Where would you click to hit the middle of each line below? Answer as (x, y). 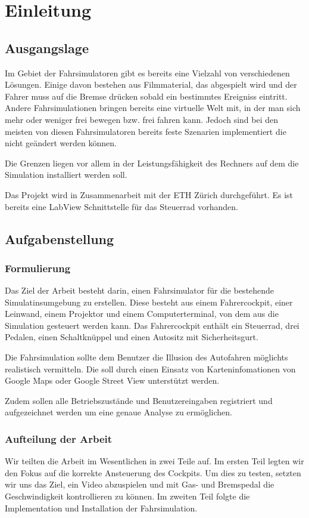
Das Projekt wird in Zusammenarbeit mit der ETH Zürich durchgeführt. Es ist (149, 194)
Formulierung (38, 268)
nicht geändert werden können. (61, 143)
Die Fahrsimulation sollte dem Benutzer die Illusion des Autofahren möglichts (146, 357)
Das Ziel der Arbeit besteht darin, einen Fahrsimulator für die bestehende (140, 290)
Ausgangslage (47, 47)
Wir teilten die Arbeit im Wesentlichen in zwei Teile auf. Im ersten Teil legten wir (154, 461)
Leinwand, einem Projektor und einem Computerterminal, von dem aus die (142, 314)
